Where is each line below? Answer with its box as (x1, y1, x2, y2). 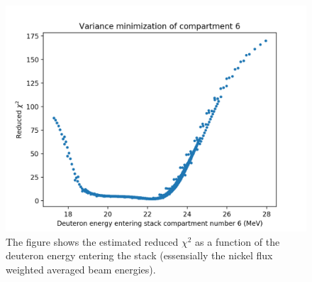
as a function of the (195, 234, 280, 249)
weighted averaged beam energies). (6, 261, 156, 276)
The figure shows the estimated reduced (6, 234, 179, 249)
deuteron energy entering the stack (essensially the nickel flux (6, 248, 273, 263)
